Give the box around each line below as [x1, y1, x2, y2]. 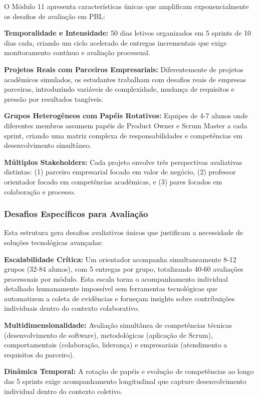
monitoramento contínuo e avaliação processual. [4, 47, 150, 58]
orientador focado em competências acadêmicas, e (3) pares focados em [4, 176, 222, 186]
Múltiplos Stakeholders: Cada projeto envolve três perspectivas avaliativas [4, 156, 242, 167]
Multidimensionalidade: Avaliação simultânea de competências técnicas [4, 320, 232, 330]
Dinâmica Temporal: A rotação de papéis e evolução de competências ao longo [4, 366, 254, 376]
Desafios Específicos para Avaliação [4, 208, 148, 220]
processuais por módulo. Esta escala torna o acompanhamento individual [4, 273, 228, 284]
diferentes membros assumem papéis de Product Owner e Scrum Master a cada [4, 120, 247, 130]
